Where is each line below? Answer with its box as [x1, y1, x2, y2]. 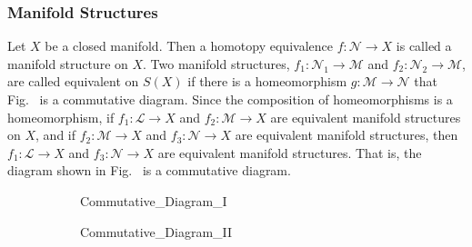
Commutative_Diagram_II [80, 222, 233, 241]
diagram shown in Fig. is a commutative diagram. [7, 161, 291, 180]
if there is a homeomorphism [187, 72, 347, 91]
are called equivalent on [7, 72, 139, 91]
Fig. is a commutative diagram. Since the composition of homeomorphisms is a [7, 90, 453, 108]
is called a [396, 36, 452, 55]
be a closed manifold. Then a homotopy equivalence [45, 36, 333, 55]
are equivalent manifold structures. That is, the [157, 143, 422, 162]
